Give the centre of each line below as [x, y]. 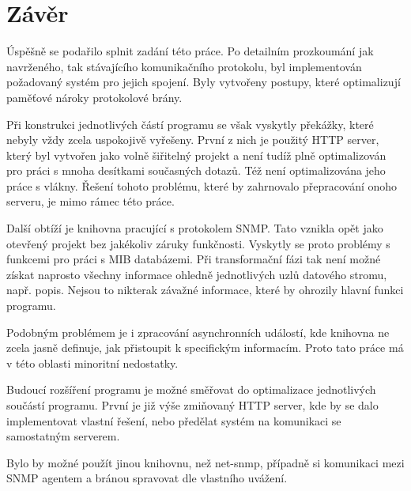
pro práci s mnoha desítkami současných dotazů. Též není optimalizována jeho [196, 170]
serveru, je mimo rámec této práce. [90, 201]
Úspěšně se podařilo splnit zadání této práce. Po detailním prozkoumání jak [190, 51]
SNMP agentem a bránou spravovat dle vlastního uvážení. [147, 478]
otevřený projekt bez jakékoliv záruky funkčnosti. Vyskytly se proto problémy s [198, 243]
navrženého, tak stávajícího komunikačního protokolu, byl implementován [184, 66]
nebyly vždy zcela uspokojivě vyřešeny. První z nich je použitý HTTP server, [193, 140]
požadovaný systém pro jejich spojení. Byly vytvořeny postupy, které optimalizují [204, 82]
